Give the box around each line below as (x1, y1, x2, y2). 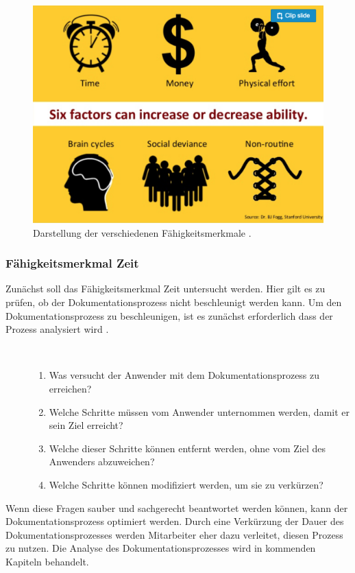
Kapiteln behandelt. (5, 554, 89, 568)
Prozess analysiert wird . (5, 322, 109, 336)
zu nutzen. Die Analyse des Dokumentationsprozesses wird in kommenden (5, 541, 316, 555)
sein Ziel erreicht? (49, 418, 123, 432)
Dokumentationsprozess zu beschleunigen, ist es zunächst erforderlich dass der (5, 308, 333, 323)
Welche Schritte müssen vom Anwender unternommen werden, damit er (49, 404, 350, 419)
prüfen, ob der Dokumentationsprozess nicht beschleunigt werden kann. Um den (5, 295, 342, 309)
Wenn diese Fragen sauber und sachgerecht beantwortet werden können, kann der (5, 500, 348, 515)
